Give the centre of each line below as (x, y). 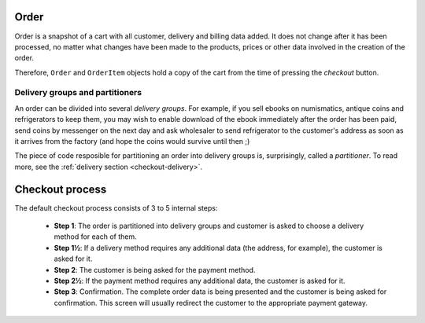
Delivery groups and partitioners (78, 93)
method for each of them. (95, 237)
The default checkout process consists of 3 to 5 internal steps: (116, 207)
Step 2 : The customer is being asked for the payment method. (155, 270)
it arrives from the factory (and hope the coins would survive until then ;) (132, 141)
